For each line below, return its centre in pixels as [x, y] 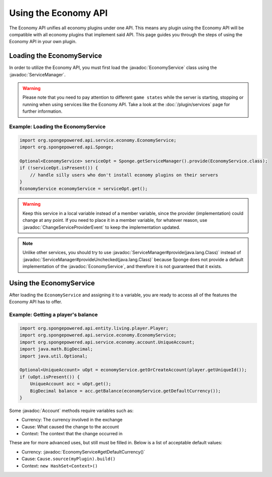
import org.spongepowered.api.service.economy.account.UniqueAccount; [107, 342]
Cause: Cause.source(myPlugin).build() [69, 459]
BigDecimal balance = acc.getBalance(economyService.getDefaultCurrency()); [125, 391]
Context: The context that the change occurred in [72, 434]
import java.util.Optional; [54, 356]
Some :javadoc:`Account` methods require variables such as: [71, 410]
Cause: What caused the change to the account [70, 426]
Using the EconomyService [52, 283]
